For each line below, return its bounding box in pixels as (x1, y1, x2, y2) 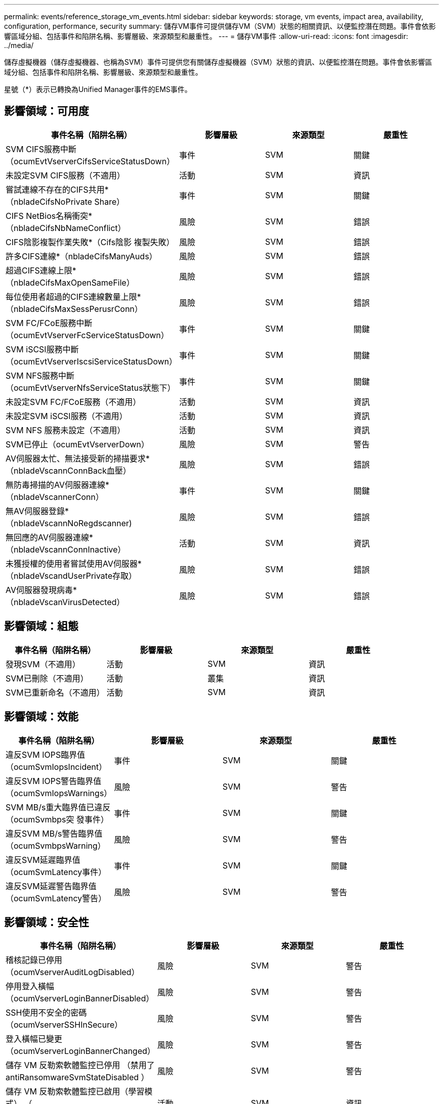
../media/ (4, 41, 34, 50)
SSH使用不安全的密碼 (6, 1007, 87, 1018)
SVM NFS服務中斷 (6, 370, 75, 381)
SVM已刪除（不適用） (6, 673, 88, 683)
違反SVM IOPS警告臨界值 (6, 775, 102, 786)
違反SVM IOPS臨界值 (6, 749, 85, 760)
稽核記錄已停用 (6, 955, 63, 965)
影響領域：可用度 (4, 105, 89, 118)
